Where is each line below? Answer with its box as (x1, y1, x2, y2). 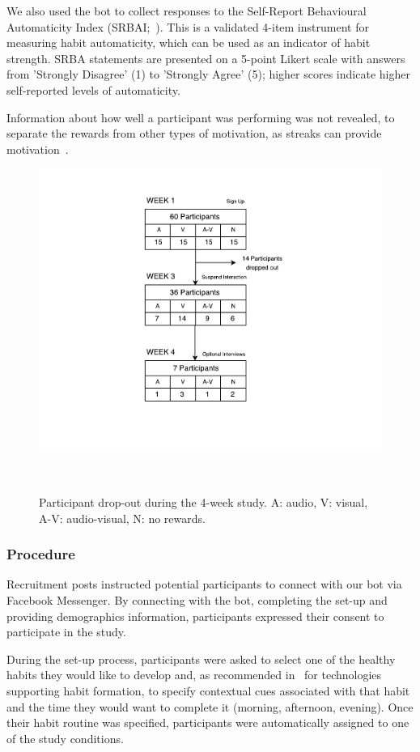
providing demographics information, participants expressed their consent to (6, 607, 384, 624)
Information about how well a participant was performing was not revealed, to (6, 108, 395, 125)
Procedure (6, 544, 75, 564)
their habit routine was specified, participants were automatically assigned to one (6, 714, 409, 731)
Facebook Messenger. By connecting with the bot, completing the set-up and (6, 592, 388, 609)
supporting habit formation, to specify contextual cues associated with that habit (6, 682, 410, 699)
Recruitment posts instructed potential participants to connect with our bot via (6, 576, 402, 593)
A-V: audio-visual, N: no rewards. (39, 509, 206, 526)
